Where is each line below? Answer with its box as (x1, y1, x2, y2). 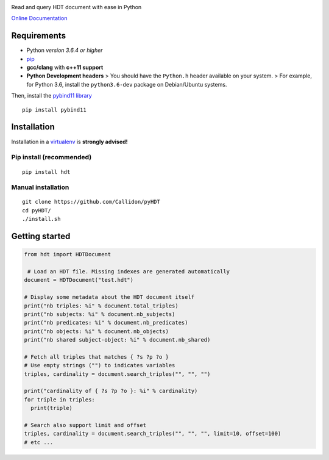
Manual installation (11, 183, 69, 192)
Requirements (11, 31, 66, 41)
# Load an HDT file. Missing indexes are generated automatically (27, 268, 230, 275)
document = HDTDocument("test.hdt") (24, 276, 134, 284)
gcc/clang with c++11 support (26, 64, 104, 71)
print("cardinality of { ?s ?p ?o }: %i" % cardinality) (24, 387, 198, 395)
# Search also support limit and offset (24, 422, 146, 429)
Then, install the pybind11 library (11, 92, 93, 99)
